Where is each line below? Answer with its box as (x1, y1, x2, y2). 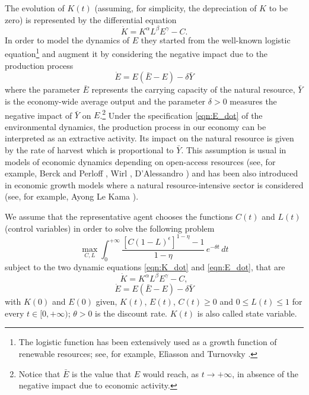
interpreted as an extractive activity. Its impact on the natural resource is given (5, 132, 294, 144)
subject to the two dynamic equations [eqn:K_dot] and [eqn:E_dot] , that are (5, 260, 285, 273)
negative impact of (5, 109, 72, 121)
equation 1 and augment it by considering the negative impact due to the (5, 46, 268, 59)
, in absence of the (232, 367, 299, 380)
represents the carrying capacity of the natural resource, (91, 83, 295, 96)
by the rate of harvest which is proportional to (5, 143, 174, 156)
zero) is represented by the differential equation (5, 13, 177, 26)
